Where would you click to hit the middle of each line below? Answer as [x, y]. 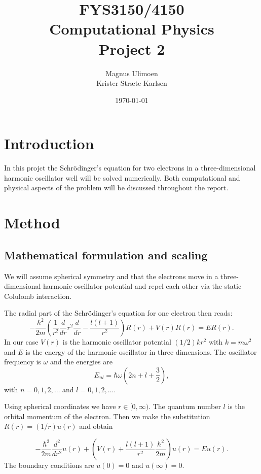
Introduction [49, 143]
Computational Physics [132, 29]
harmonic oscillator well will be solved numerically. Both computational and [122, 177]
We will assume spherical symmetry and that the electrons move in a [111, 276]
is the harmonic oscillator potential [117, 341]
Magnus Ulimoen [132, 73]
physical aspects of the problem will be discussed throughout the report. [116, 188]
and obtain [96, 426]
